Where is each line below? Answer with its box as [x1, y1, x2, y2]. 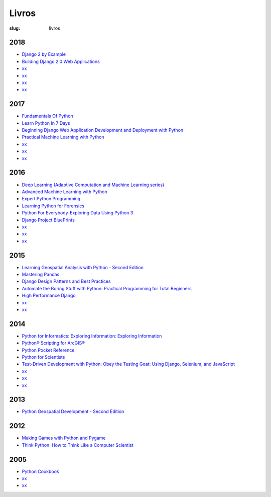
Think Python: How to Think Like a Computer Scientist [22, 442, 134, 448]
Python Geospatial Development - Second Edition [22, 408, 124, 415]
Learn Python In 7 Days [22, 120, 70, 126]
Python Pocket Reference [22, 347, 75, 353]
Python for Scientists [22, 354, 65, 360]
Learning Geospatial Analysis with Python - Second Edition [22, 264, 144, 270]
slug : [9, 25, 20, 31]
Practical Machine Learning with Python [22, 134, 105, 140]
